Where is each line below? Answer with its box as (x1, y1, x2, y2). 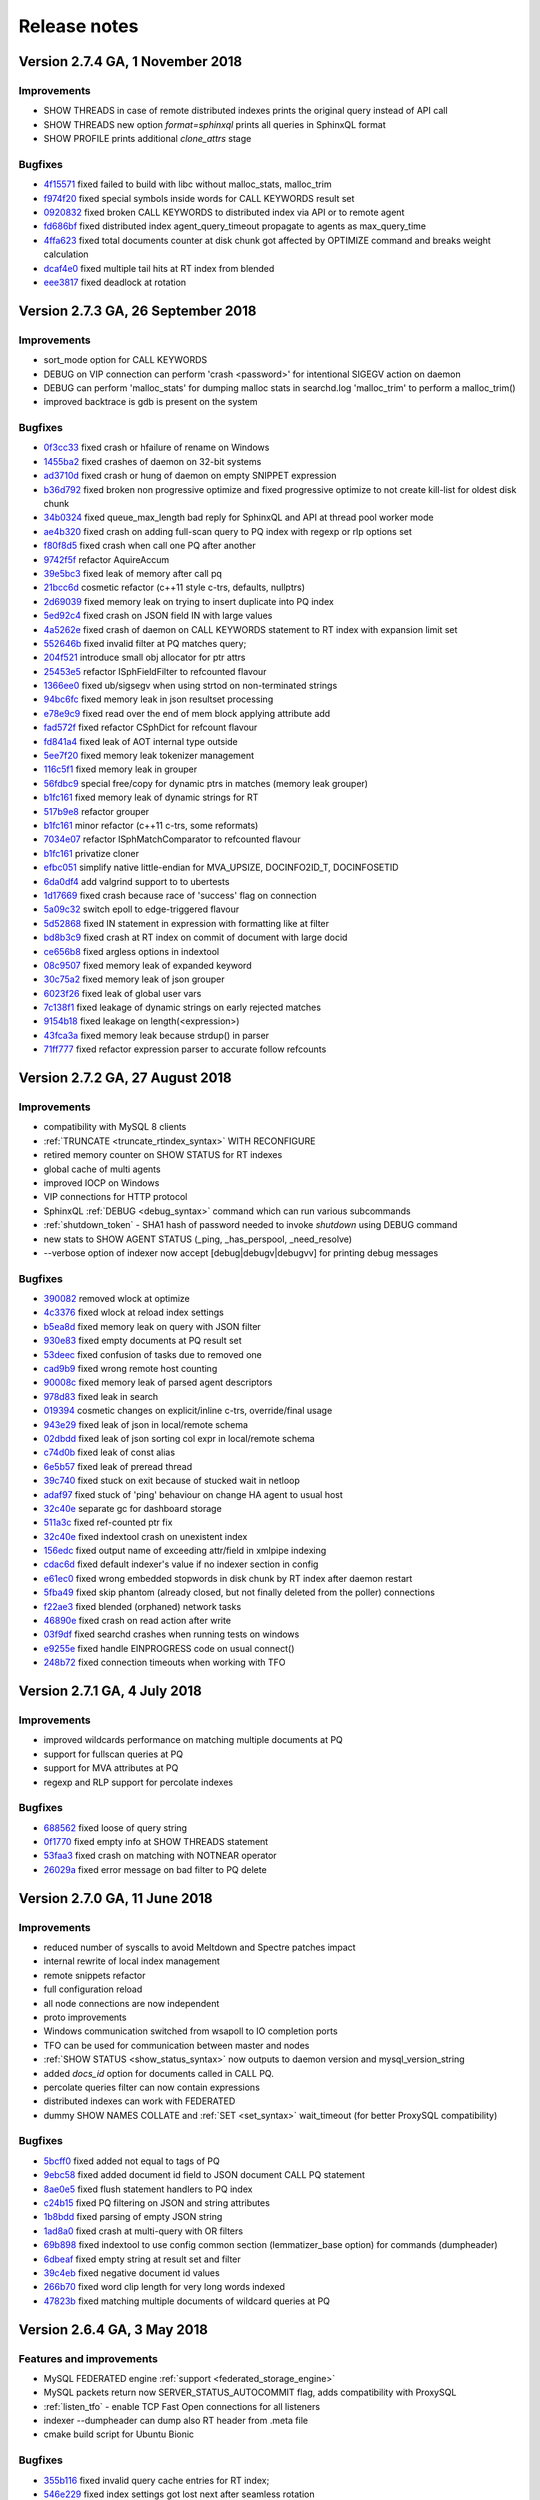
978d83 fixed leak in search (43, 1390, 159, 1402)
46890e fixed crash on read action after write (43, 1615, 232, 1627)
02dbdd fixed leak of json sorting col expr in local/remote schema (43, 1432, 315, 1444)
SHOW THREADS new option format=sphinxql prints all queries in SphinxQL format (43, 118, 387, 130)
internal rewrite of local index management (43, 1955, 220, 1967)
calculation (43, 248, 89, 260)
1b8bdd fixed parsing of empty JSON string (43, 2211, 223, 2223)
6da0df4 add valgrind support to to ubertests (43, 875, 230, 887)
